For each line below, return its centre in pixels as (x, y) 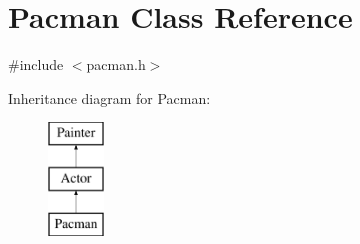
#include (36, 64)
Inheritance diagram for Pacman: (109, 97)
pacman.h (116, 64)
